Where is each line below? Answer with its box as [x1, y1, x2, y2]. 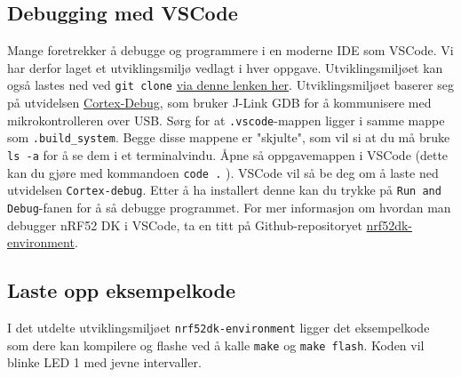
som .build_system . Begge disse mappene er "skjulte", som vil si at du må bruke [7, 128, 450, 147]
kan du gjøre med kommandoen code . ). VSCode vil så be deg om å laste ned [7, 163, 439, 181]
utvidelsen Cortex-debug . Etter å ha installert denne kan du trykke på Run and [7, 180, 441, 199]
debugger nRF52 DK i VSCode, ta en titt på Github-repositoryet [7, 215, 362, 234]
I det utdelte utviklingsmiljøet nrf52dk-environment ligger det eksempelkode [7, 317, 430, 336]
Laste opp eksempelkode [7, 277, 235, 304]
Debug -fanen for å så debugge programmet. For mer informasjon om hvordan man [7, 197, 451, 216]
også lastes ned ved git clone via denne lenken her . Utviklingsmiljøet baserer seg [7, 76, 454, 94]
